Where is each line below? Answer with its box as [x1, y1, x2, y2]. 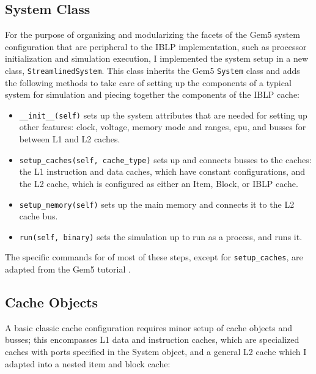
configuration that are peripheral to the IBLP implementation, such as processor [5, 40, 307, 53]
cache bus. [19, 210, 58, 222]
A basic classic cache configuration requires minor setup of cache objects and [5, 321, 292, 334]
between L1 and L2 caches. [19, 133, 120, 145]
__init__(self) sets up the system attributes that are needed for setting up [19, 108, 307, 121]
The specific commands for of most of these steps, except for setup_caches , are [5, 251, 303, 263]
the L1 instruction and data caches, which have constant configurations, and [19, 165, 306, 178]
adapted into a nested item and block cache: [5, 357, 171, 370]
